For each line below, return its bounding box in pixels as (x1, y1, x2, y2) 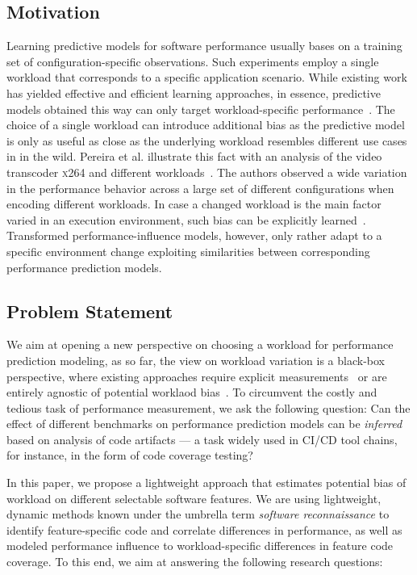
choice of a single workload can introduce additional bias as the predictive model (6, 116, 405, 133)
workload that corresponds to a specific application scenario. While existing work (6, 69, 407, 86)
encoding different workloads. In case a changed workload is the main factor (6, 195, 382, 212)
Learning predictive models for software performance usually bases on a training (6, 37, 402, 54)
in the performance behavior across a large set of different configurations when (6, 179, 394, 196)
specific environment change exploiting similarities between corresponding (6, 242, 370, 259)
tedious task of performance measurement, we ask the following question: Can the (6, 399, 411, 416)
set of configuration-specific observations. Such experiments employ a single (6, 52, 379, 69)
